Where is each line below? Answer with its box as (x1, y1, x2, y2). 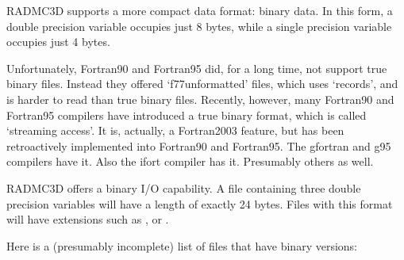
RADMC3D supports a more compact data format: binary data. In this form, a (6, 2, 393, 18)
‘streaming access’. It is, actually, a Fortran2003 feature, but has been (6, 122, 344, 139)
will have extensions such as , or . (6, 211, 169, 227)
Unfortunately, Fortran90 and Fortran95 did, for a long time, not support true (6, 59, 387, 76)
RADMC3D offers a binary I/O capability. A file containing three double (6, 179, 361, 196)
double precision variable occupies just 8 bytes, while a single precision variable (6, 17, 392, 34)
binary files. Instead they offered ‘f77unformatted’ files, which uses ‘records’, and (6, 75, 398, 92)
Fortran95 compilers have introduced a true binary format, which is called (6, 106, 367, 123)
